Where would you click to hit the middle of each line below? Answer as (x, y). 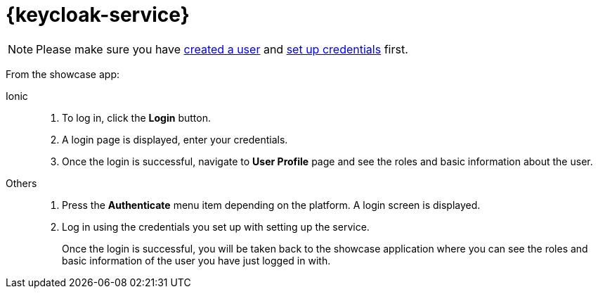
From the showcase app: (63, 74)
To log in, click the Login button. (136, 117)
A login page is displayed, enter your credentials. (175, 139)
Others (21, 183)
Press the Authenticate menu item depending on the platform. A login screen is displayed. (271, 205)
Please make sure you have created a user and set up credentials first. (222, 49)
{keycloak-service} (98, 15)
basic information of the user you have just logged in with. (196, 260)
